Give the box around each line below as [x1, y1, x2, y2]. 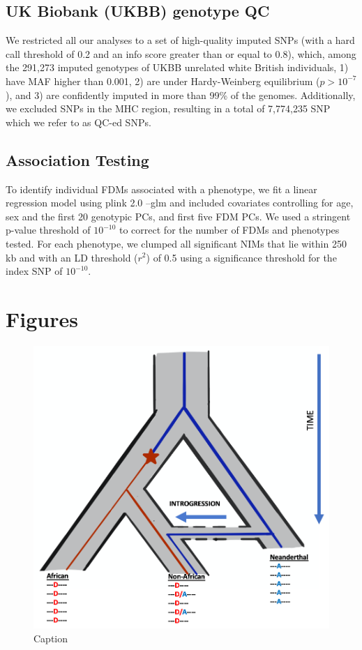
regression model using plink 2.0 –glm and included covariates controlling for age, [6, 195, 354, 210]
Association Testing [6, 149, 149, 170]
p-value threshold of [6, 222, 91, 237]
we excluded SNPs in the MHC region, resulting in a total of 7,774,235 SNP [6, 101, 331, 116]
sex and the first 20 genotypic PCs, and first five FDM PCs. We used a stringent [6, 209, 351, 223]
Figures [6, 304, 78, 333]
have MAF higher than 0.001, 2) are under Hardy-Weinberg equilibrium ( [6, 73, 320, 88]
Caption [33, 630, 68, 645]
